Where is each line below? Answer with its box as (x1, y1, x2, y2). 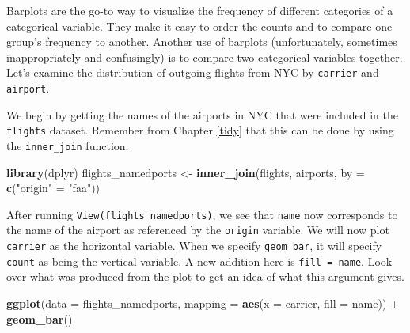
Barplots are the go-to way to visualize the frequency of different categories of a (6, 2, 393, 18)
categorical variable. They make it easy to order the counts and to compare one (6, 17, 393, 34)
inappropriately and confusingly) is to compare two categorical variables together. (6, 48, 403, 65)
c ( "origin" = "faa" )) (6, 180, 101, 196)
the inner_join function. (6, 137, 129, 153)
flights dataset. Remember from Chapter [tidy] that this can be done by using (6, 122, 394, 138)
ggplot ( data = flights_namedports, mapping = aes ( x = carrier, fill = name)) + (6, 295, 399, 311)
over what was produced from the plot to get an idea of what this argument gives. (6, 268, 404, 285)
